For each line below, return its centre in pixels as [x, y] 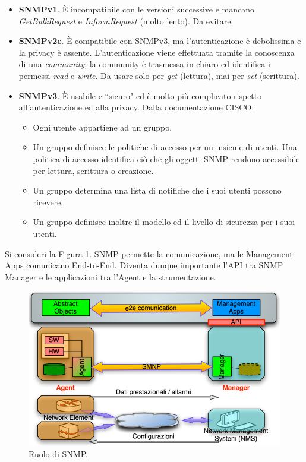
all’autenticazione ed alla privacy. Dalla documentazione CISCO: [136, 107]
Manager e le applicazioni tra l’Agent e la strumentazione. [111, 276]
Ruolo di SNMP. [58, 454]
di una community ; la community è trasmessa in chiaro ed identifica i [144, 64]
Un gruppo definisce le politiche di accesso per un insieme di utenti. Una [165, 147]
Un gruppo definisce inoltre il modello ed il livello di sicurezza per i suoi [164, 222]
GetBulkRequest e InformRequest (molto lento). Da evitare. [126, 20]
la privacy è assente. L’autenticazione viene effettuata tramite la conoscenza [157, 52]
